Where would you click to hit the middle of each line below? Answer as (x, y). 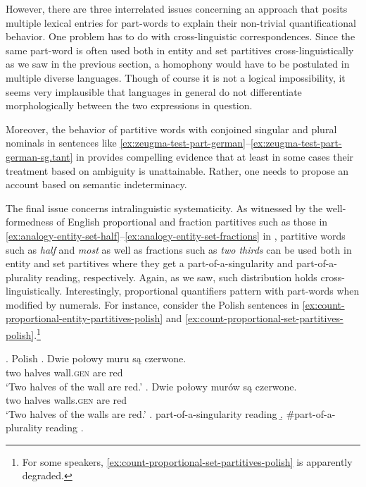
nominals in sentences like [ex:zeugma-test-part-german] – (128, 143)
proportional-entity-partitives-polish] (84, 318)
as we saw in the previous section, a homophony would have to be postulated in (178, 64)
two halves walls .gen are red (67, 400)
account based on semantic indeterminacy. (96, 184)
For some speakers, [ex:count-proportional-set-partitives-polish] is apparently (187, 461)
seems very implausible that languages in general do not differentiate (154, 91)
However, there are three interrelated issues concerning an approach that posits (177, 8)
